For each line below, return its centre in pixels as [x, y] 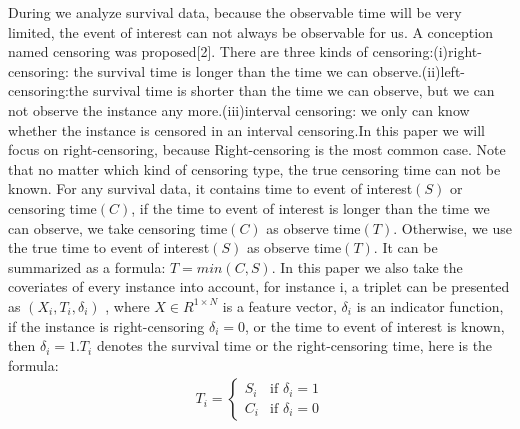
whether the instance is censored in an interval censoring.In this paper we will [246, 129]
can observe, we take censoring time [118, 227]
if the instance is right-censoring [106, 325]
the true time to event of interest [109, 247]
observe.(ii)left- [418, 70]
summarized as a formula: [87, 266]
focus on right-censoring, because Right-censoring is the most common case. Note [257, 149]
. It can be [405, 247]
